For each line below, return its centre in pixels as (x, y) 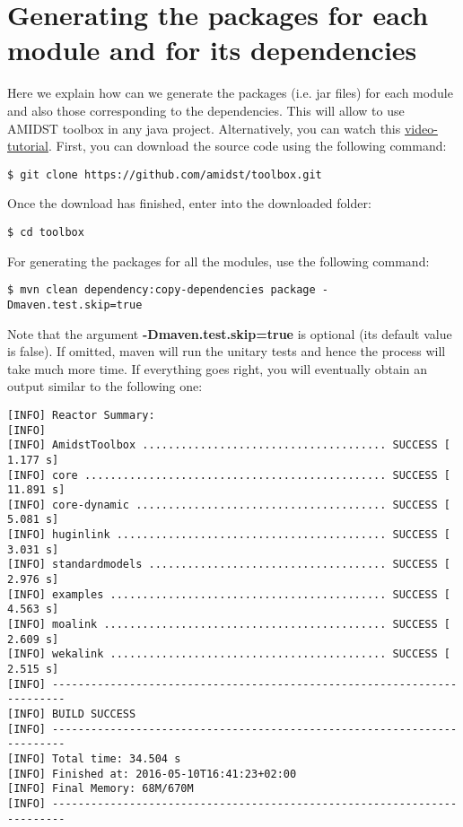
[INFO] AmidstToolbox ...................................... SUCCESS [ (229, 445)
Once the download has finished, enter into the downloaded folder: (189, 203)
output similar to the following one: (105, 386)
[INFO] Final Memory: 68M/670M (100, 789)
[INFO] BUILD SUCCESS (72, 714)
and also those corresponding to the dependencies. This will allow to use (206, 110)
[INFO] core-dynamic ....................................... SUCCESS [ (229, 505)
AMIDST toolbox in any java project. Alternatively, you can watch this (204, 128)
